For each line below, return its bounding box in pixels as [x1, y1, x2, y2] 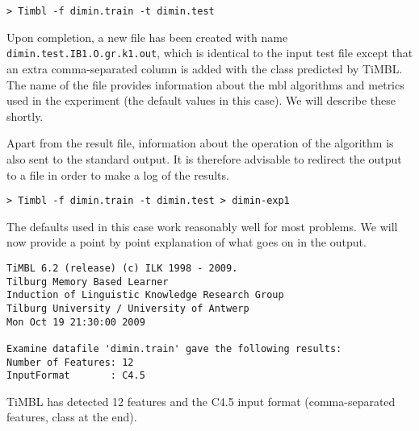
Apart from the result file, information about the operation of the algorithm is [6, 135, 394, 151]
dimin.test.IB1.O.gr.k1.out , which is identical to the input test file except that [6, 44, 413, 61]
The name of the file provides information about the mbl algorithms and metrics [6, 76, 404, 93]
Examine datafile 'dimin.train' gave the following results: [6, 342, 342, 354]
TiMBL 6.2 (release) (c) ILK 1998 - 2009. [6, 262, 238, 274]
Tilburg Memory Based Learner [6, 276, 169, 288]
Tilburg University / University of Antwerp [6, 302, 249, 314]
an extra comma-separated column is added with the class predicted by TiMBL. [6, 60, 403, 77]
